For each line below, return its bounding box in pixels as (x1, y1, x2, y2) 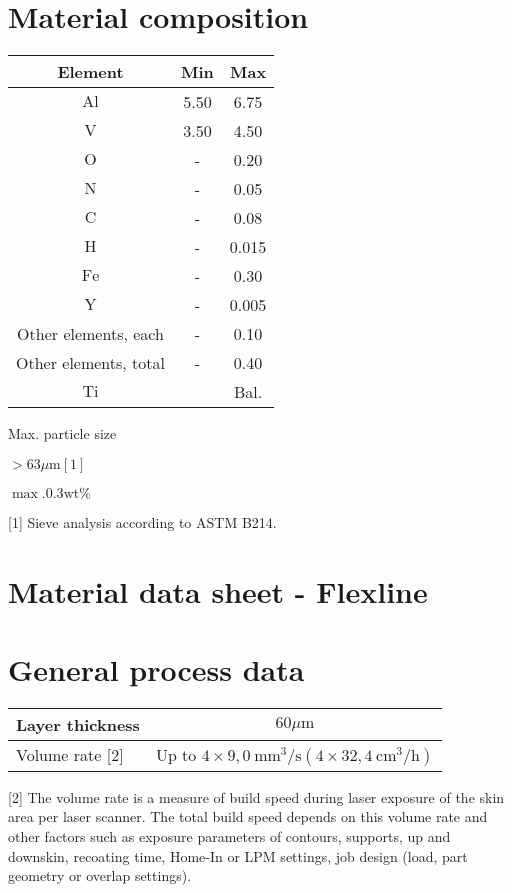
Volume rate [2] (16, 743, 124, 767)
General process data (8, 648, 305, 689)
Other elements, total (16, 351, 166, 375)
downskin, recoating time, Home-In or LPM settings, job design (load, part (8, 845, 468, 866)
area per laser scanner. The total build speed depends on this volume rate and (8, 806, 488, 827)
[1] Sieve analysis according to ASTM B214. (8, 511, 277, 532)
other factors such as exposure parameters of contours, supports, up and (8, 826, 451, 846)
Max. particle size (8, 423, 117, 444)
